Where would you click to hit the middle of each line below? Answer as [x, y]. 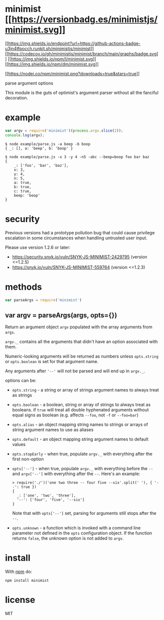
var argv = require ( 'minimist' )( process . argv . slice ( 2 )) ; [64, 131]
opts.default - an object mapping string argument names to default [80, 439]
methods [24, 287]
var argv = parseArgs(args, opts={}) [61, 315]
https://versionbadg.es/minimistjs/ [84, 19]
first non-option [28, 459]
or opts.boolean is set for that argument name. [52, 362]
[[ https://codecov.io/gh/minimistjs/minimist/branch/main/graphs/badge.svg [81, 54]
